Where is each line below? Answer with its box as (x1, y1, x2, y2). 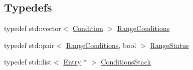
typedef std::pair (4, 39, 55, 50)
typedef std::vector (4, 23, 61, 33)
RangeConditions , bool (66, 39, 136, 50)
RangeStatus (150, 39, 189, 50)
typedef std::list (4, 56, 52, 67)
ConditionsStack (101, 56, 151, 67)
